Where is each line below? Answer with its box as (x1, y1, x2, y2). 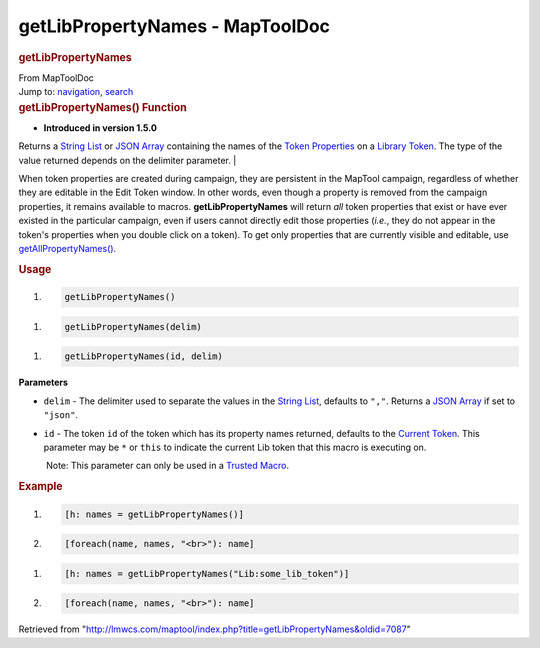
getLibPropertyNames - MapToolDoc (18, 15, 330, 37)
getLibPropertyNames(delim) (64, 321, 202, 332)
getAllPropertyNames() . (18, 242, 117, 254)
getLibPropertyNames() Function (18, 100, 187, 114)
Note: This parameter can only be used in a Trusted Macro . (45, 460, 290, 472)
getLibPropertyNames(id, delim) (64, 351, 224, 362)
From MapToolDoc (18, 71, 95, 84)
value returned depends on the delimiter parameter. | (18, 154, 237, 166)
